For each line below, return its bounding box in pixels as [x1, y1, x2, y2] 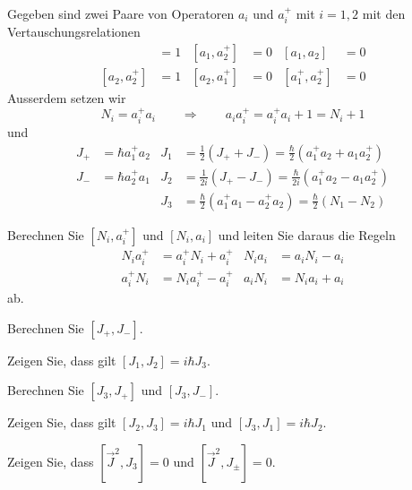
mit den [362, 4, 406, 22]
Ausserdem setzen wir [7, 89, 126, 107]
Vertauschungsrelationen [7, 22, 141, 41]
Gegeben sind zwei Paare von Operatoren [7, 4, 235, 22]
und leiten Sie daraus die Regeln [218, 225, 396, 244]
